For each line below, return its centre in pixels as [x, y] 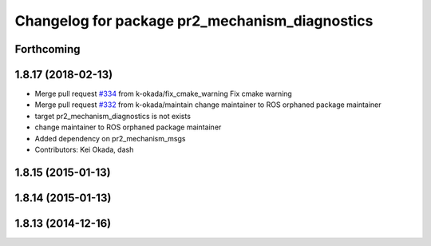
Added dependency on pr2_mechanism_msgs [110, 138]
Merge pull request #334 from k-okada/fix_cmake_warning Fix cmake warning [164, 94]
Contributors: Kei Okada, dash [84, 150]
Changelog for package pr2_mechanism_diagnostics [194, 21]
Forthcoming [47, 49]
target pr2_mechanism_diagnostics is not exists [113, 116]
